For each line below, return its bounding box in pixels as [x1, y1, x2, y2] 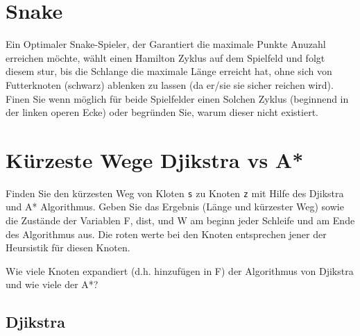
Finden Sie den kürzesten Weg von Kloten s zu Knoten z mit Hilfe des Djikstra [6, 185, 344, 200]
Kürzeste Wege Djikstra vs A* [6, 145, 304, 174]
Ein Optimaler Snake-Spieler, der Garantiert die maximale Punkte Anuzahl [6, 37, 326, 51]
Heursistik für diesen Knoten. [6, 240, 130, 255]
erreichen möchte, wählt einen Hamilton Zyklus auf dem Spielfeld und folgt [6, 50, 325, 65]
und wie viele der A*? [6, 277, 98, 292]
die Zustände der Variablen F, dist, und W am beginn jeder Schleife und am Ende [6, 213, 355, 228]
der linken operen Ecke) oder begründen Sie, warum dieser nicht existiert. [6, 105, 318, 119]
